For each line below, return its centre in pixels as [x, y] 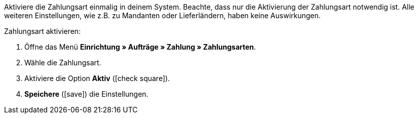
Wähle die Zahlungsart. [63, 63]
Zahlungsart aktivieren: [43, 31]
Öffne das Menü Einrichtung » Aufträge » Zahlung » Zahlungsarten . [140, 47]
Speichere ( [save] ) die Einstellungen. [86, 94]
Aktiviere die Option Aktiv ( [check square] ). [97, 78]
